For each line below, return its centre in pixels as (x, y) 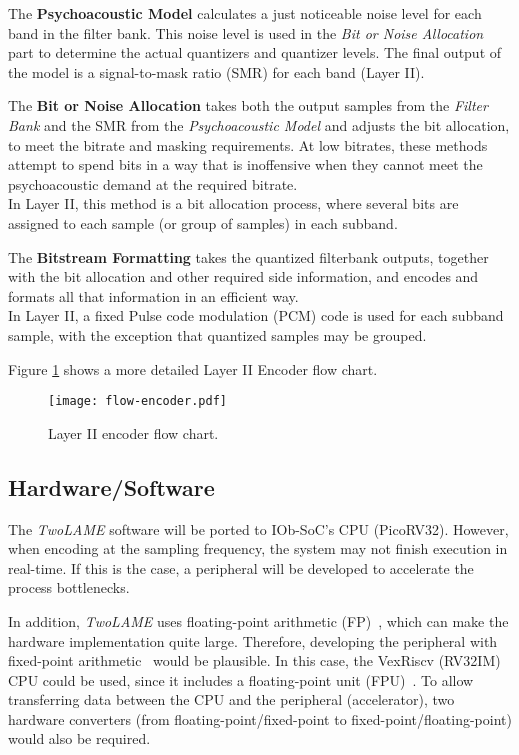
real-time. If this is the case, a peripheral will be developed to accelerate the (241, 567)
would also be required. (79, 738)
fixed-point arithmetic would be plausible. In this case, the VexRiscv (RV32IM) (254, 660)
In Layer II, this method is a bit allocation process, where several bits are (233, 203)
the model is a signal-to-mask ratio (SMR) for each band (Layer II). (216, 71)
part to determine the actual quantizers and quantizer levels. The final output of (255, 52)
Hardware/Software (111, 486)
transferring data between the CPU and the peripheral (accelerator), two (231, 699)
